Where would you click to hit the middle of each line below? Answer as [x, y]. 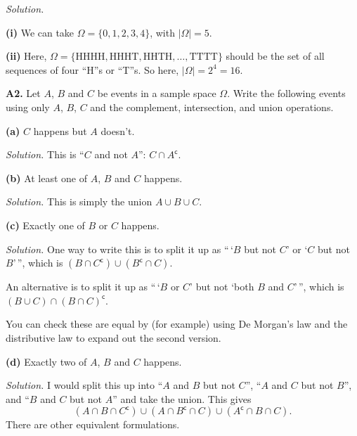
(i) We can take [40, 32]
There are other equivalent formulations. [93, 424]
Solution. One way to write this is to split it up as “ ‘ [119, 249]
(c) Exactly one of [45, 225]
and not [111, 154]
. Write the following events [286, 93]
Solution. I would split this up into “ [84, 385]
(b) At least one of [47, 178]
